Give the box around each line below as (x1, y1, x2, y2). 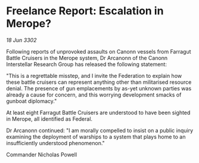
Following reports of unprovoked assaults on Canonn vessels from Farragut (6, 48, 191, 55)
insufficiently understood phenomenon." (6, 139, 105, 146)
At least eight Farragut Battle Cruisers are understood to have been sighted (6, 109, 191, 116)
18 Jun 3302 (6, 36, 37, 43)
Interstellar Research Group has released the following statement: (6, 61, 167, 68)
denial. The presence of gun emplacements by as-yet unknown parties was (6, 84, 192, 92)
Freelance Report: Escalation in (6, 4, 164, 18)
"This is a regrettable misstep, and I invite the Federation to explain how (6, 72, 182, 79)
